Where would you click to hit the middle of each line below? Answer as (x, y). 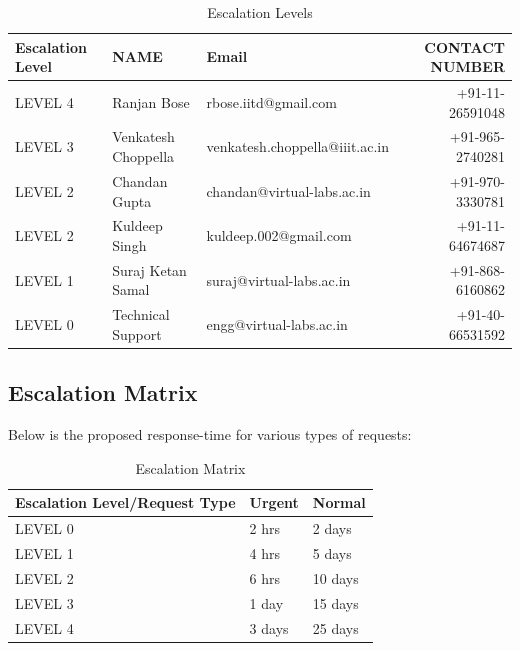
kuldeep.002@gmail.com (279, 235)
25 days (335, 627)
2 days (332, 528)
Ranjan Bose (151, 101)
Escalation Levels (260, 12)
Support (137, 333)
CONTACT (464, 46)
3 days (269, 627)
